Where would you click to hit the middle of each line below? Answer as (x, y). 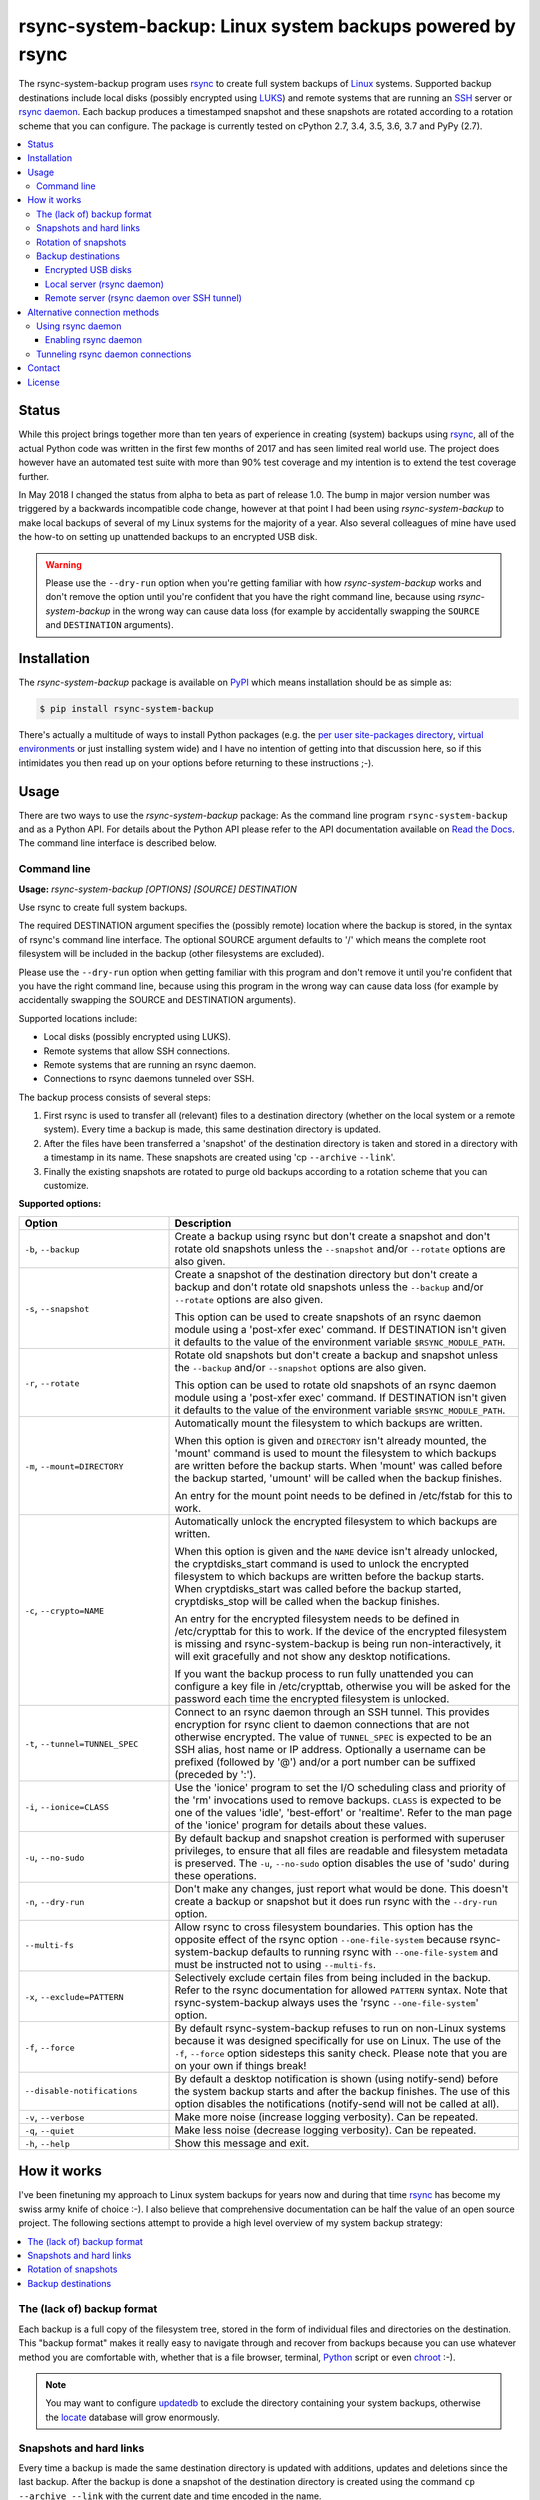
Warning (63, 564)
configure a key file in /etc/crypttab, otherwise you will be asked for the (342, 1686)
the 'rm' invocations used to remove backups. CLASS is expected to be (338, 1800)
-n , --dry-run (54, 1901)
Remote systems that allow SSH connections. (136, 1051)
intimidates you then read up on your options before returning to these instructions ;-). (196, 762)
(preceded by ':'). (215, 1774)
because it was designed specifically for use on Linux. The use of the (338, 2040)
